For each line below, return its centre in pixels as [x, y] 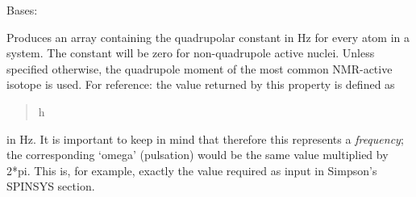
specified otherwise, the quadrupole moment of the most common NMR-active [200, 68]
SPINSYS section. [51, 186]
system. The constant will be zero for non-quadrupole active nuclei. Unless [191, 53]
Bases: [22, 10]
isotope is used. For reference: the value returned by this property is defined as [201, 84]
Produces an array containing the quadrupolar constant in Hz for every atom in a [208, 37]
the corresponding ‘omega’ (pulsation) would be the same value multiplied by [198, 155]
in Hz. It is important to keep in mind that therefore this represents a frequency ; [205, 138]
